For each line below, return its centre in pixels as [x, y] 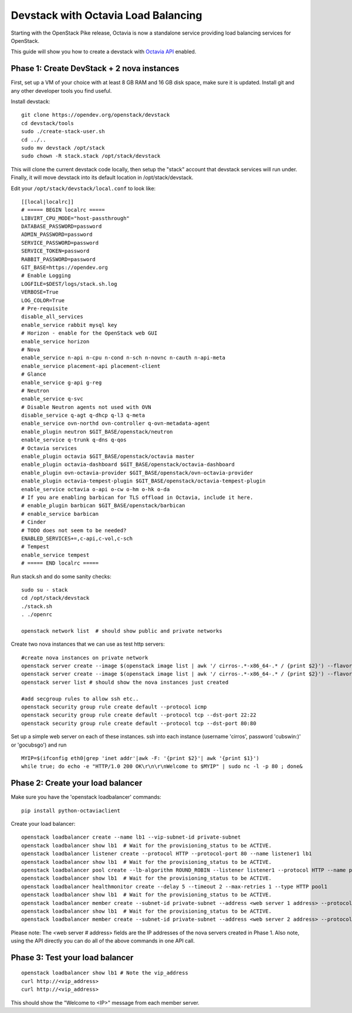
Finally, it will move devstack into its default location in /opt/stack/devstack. [102, 178]
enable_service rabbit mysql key [69, 325]
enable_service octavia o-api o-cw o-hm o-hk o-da [96, 489]
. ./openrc [37, 614]
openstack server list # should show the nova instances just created [125, 682]
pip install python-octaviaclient [71, 811]
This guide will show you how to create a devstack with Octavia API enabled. [104, 52]
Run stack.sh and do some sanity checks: [61, 576]
